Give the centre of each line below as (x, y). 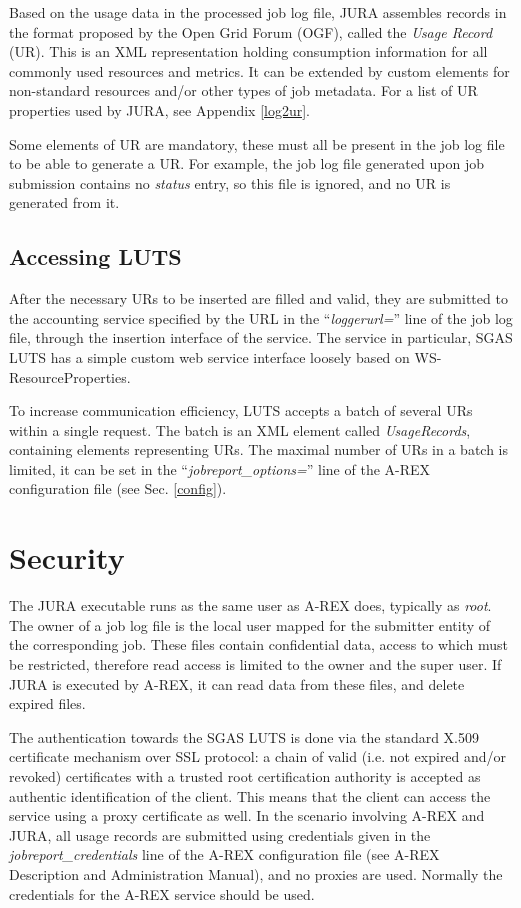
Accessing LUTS (95, 256)
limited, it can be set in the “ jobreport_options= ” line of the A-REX (220, 468)
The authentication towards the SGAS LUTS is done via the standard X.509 (244, 736)
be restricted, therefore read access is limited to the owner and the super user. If (255, 663)
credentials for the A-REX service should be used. (162, 893)
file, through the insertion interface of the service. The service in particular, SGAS (261, 337)
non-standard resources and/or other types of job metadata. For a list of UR (243, 90)
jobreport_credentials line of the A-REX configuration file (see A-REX (224, 854)
